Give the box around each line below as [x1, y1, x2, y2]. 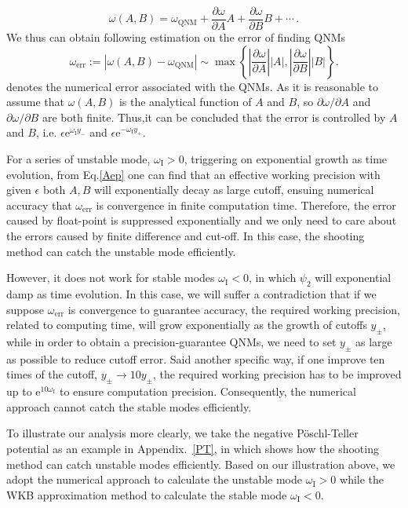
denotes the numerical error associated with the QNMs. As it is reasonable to [6, 78, 378, 94]
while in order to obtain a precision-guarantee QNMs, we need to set [6, 333, 337, 349]
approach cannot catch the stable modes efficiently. [6, 398, 252, 415]
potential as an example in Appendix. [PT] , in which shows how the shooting [6, 440, 379, 456]
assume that [6, 93, 65, 110]
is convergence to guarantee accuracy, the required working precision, [67, 301, 400, 317]
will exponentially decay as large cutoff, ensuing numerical [94, 181, 374, 198]
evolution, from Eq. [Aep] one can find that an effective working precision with [6, 166, 381, 182]
